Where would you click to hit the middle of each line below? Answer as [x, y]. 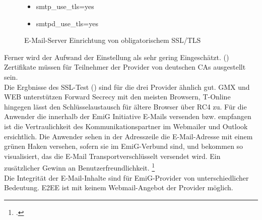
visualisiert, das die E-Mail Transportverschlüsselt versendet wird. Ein [112, 156]
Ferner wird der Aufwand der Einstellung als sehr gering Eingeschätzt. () [117, 57]
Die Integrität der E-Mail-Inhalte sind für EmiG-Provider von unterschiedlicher [126, 177]
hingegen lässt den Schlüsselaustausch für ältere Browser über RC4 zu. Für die [125, 106]
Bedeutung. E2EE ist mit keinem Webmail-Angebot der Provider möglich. [119, 187]
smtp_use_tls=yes [65, 6]
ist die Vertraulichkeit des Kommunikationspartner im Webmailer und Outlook [126, 126]
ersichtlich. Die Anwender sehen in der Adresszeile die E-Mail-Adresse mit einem [128, 136]
